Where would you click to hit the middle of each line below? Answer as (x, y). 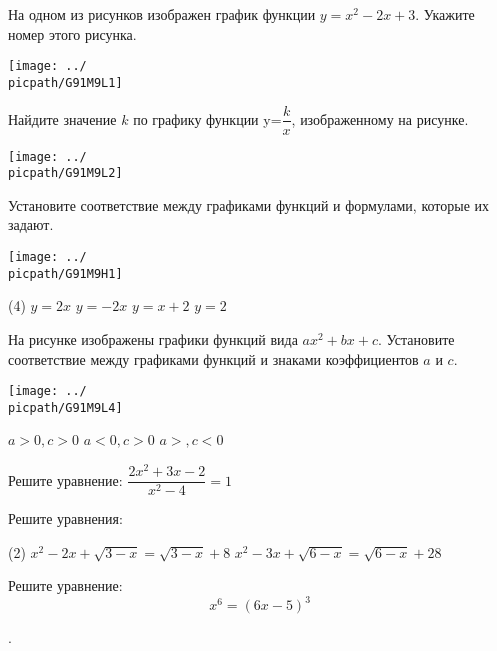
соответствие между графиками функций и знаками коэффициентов (213, 358)
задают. (31, 224)
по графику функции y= (207, 118)
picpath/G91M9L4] (65, 407)
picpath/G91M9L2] (65, 173)
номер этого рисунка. (72, 33)
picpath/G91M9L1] (65, 82)
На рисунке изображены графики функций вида (153, 338)
